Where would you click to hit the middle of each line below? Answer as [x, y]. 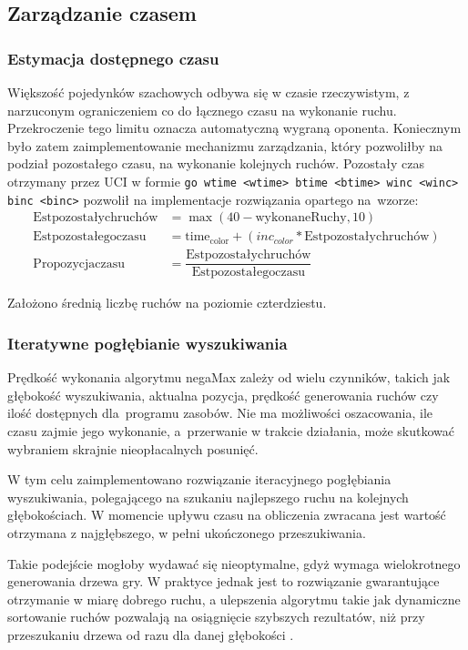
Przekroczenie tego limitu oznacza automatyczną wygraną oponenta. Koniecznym [234, 128]
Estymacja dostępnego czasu [113, 58]
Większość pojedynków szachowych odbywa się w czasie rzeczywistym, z [209, 92]
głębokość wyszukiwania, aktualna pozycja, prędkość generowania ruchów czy [223, 395]
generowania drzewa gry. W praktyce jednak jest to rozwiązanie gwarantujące [224, 581]
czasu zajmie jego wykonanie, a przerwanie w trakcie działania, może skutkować [231, 431]
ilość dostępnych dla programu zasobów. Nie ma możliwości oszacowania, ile [220, 413]
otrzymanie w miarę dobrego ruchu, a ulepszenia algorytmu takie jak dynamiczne [234, 599]
